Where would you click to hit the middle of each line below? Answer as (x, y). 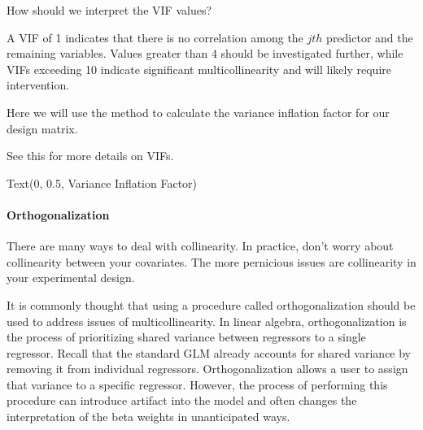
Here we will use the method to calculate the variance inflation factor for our (198, 112)
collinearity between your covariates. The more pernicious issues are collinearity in (211, 261)
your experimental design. (71, 278)
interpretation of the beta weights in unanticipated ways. (148, 417)
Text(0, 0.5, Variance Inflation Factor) (102, 182)
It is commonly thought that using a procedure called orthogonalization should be (211, 304)
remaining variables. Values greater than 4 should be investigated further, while (205, 53)
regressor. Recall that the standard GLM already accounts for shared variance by (209, 352)
